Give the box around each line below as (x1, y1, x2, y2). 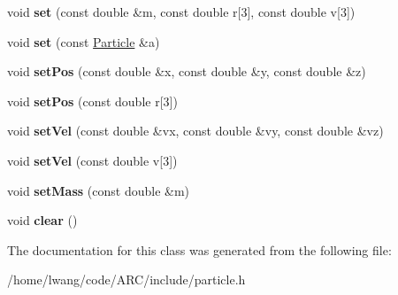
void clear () (7, 211, 78, 229)
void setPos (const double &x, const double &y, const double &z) (7, 62, 366, 81)
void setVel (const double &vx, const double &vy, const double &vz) (7, 121, 384, 140)
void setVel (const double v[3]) (7, 151, 178, 169)
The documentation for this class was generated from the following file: (7, 240, 392, 259)
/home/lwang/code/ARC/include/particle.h (7, 270, 246, 289)
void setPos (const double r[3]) (7, 91, 178, 110)
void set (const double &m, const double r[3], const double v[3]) (7, 3, 356, 20)
